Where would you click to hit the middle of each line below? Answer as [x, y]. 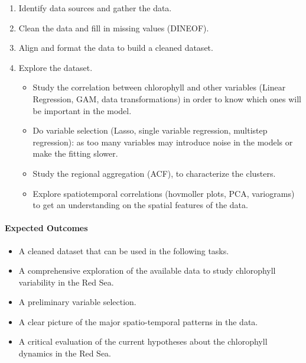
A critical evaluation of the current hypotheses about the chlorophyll [143, 341]
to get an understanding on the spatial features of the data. [140, 205]
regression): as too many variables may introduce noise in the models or [163, 142]
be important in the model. [82, 110]
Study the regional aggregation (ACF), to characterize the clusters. [154, 173]
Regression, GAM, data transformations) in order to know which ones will [167, 98]
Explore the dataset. [56, 67]
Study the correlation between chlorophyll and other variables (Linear [159, 87]
